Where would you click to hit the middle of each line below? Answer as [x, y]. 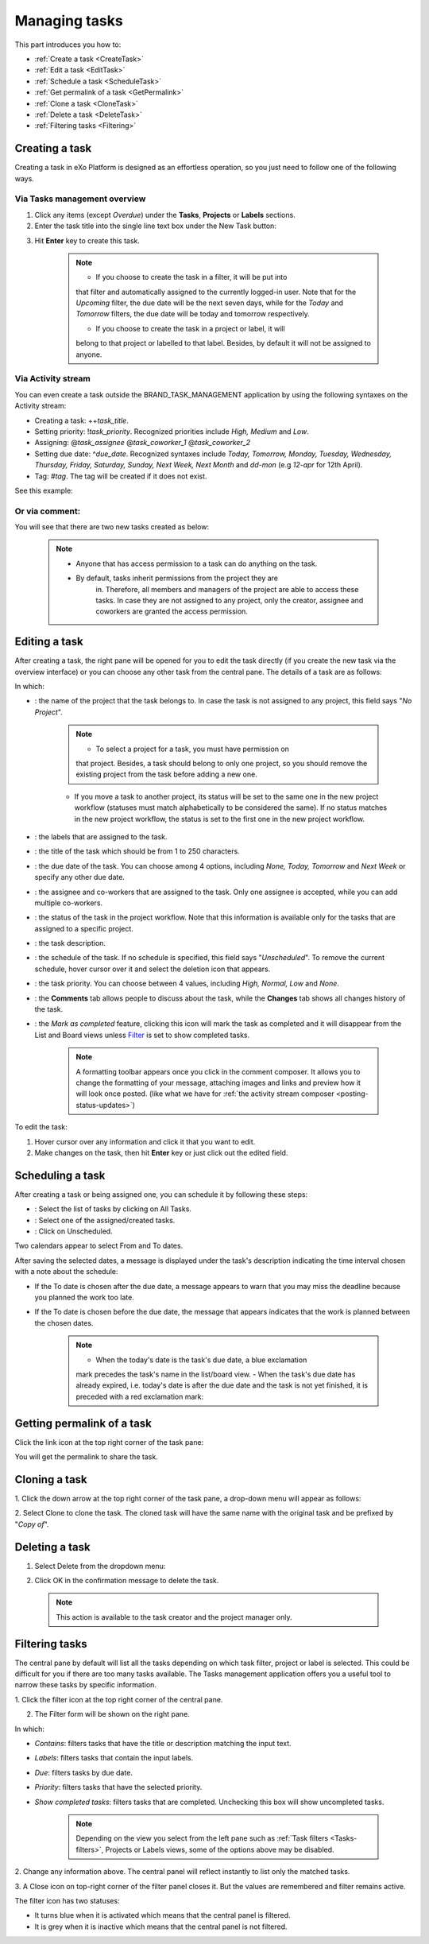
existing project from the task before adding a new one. [166, 774]
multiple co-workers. [69, 903]
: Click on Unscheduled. [73, 1231]
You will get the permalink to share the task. [86, 1457]
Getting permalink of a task [83, 1423]
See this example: [44, 490]
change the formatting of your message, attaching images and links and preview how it [218, 1082]
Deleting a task [52, 1547]
